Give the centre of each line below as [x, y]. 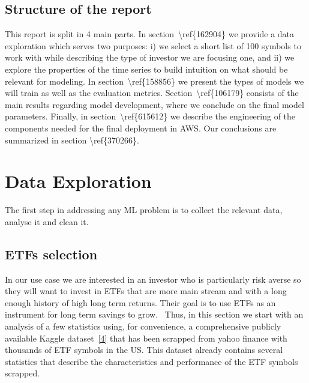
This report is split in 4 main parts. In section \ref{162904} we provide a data [150, 34]
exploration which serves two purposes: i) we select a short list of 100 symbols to [153, 45]
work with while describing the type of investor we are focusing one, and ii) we [150, 57]
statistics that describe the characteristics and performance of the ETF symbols [151, 361]
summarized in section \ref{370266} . [72, 140]
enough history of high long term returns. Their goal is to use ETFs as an [140, 302]
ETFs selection [51, 254]
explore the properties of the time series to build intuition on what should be [146, 69]
